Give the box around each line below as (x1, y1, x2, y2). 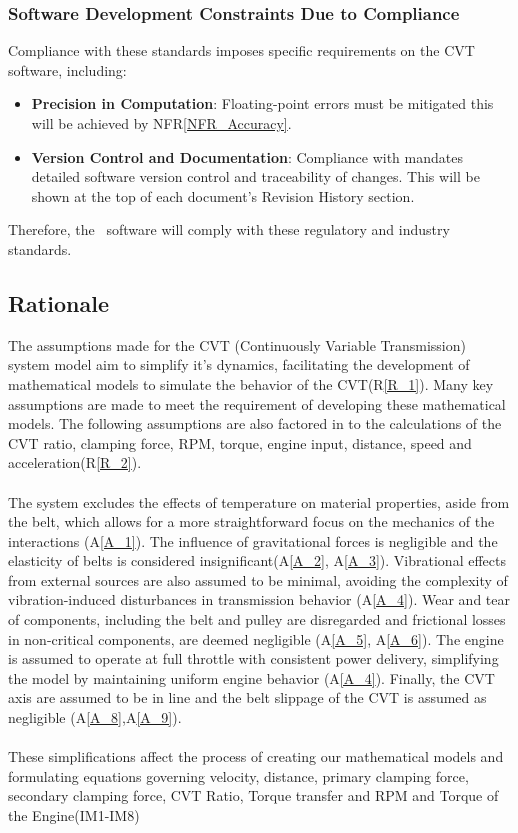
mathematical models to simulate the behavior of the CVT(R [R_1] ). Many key (8, 373, 494, 394)
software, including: (8, 59, 127, 80)
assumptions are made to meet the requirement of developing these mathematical (8, 393, 506, 414)
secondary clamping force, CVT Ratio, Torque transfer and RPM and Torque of (8, 785, 499, 806)
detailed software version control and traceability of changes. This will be (31, 166, 480, 187)
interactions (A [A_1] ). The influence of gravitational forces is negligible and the (8, 530, 498, 551)
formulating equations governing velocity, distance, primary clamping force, (8, 765, 469, 786)
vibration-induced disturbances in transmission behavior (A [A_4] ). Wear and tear (8, 589, 510, 610)
